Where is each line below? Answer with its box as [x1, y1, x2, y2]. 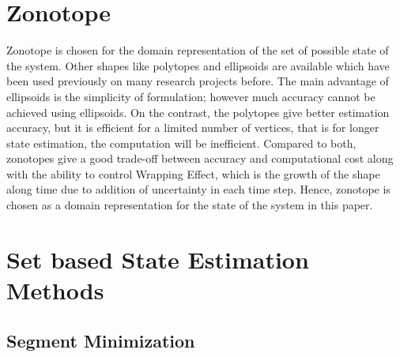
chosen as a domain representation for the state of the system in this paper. [6, 197, 373, 213]
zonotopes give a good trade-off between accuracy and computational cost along [6, 150, 394, 167]
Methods [6, 274, 104, 306]
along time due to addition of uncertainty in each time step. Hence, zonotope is [6, 181, 391, 197]
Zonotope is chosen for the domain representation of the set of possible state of [6, 42, 389, 58]
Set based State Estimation [6, 242, 309, 275]
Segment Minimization [6, 328, 195, 352]
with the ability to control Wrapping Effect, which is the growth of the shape [6, 165, 380, 182]
